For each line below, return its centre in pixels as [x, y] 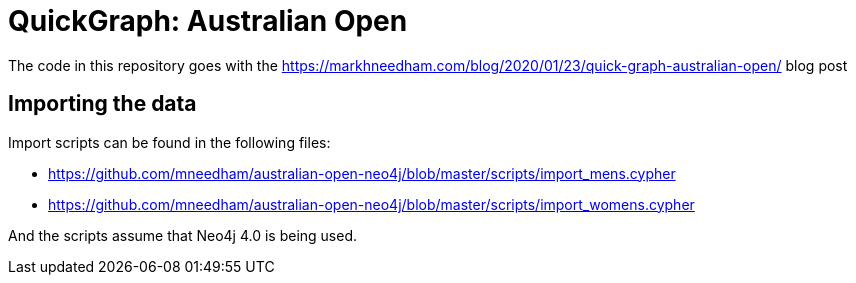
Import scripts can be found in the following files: [169, 142]
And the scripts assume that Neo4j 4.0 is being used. [183, 235]
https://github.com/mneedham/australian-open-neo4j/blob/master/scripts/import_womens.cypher [371, 204]
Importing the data [102, 104]
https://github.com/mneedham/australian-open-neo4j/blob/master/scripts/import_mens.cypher [362, 173]
